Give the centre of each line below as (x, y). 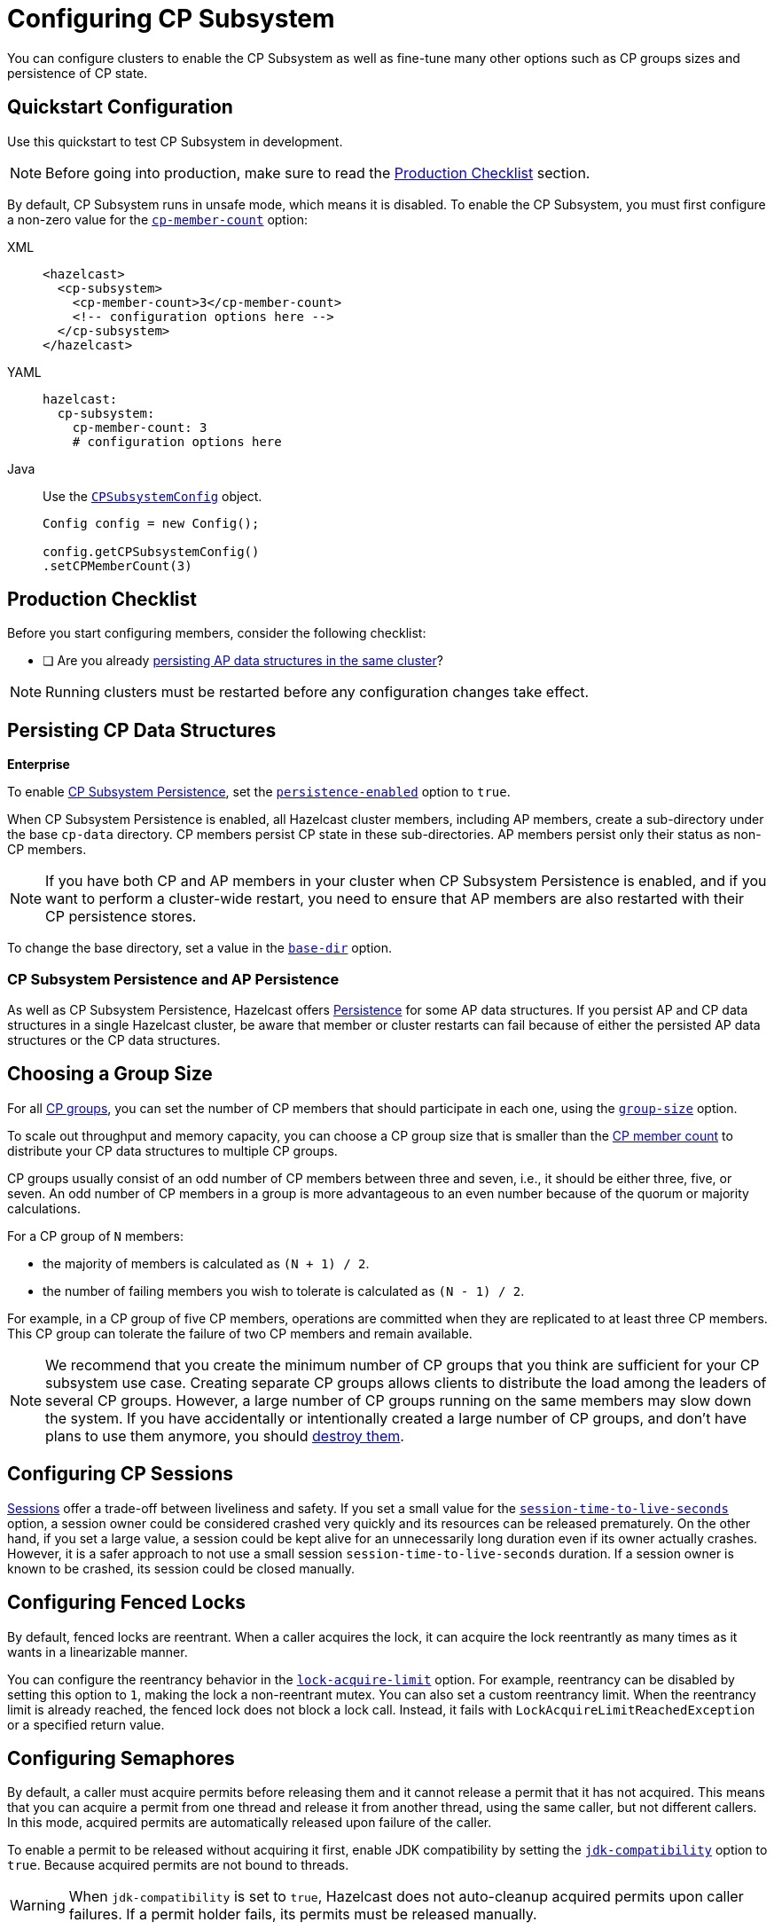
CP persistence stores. (121, 917)
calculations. (44, 1208)
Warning (38, 1906)
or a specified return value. (86, 1724)
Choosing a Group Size (110, 1074)
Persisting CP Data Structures (142, 730)
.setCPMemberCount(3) (117, 565)
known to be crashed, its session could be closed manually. (181, 1568)
